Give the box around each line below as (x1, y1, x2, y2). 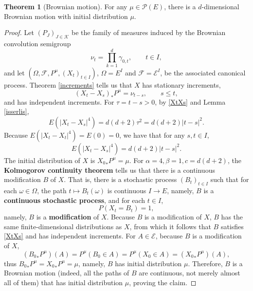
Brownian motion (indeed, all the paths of (4, 268, 129, 278)
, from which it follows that (129, 221, 211, 231)
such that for (210, 174, 249, 184)
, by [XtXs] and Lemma (155, 96, 226, 107)
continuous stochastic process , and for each (4, 195, 145, 205)
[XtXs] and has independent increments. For (4, 231, 136, 241)
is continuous (107, 185, 146, 195)
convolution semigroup (4, 38, 71, 48)
